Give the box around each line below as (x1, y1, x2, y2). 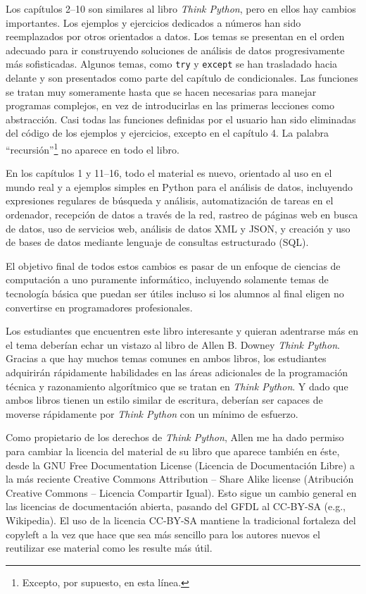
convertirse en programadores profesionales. (6, 299, 193, 314)
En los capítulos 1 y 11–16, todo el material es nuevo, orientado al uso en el (6, 166, 332, 180)
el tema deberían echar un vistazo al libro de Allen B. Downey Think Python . (6, 337, 340, 352)
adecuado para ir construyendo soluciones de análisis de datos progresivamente (6, 42, 345, 57)
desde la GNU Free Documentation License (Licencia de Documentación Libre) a (6, 457, 355, 472)
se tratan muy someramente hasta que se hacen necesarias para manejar (6, 84, 317, 99)
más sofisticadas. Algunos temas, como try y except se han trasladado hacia (6, 56, 338, 71)
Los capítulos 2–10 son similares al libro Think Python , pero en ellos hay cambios (6, 1, 356, 16)
